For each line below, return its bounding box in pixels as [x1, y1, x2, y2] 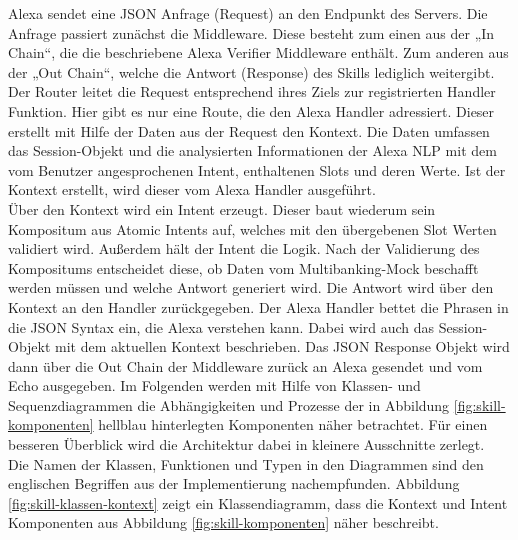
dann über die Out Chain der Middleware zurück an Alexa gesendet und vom [8, 355, 483, 376]
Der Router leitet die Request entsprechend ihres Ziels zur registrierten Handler [8, 81, 496, 102]
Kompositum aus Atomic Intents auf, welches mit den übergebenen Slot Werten [8, 218, 497, 239]
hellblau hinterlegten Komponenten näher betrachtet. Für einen [98, 414, 488, 435]
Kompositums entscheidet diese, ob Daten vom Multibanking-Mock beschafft [8, 257, 479, 278]
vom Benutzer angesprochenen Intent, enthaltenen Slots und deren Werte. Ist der [8, 159, 506, 180]
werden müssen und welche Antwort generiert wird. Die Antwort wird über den [8, 277, 494, 298]
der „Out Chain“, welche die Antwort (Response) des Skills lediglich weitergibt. [8, 61, 495, 82]
